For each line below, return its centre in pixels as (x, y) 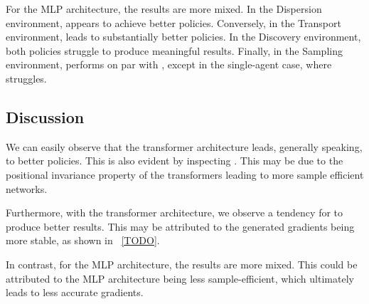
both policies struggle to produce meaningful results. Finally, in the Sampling (174, 50)
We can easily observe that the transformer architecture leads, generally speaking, (184, 146)
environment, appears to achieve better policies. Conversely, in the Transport (173, 22)
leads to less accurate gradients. (75, 292)
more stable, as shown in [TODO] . (83, 240)
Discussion (45, 116)
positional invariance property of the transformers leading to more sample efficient (185, 174)
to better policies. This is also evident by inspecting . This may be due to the (175, 161)
